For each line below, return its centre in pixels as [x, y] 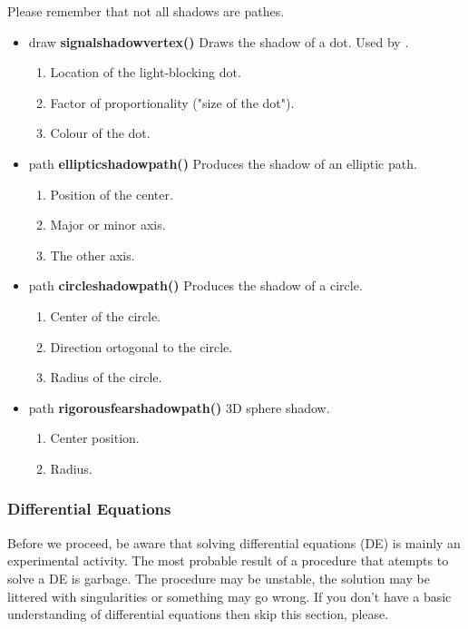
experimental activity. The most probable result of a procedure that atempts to [228, 560]
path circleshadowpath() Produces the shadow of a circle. [195, 285]
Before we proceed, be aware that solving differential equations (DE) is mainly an [234, 542]
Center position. [95, 438]
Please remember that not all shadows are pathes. [146, 11]
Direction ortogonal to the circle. [141, 346]
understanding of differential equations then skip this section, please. [198, 614]
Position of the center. [112, 194]
